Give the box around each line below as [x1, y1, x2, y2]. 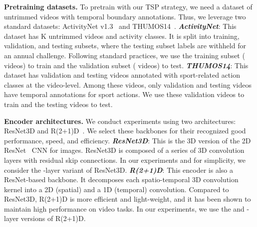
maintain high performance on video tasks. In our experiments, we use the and [4, 203, 245, 214]
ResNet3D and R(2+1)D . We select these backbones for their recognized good [4, 125, 246, 136]
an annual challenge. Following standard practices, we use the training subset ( [4, 50, 245, 60]
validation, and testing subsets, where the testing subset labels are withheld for [4, 40, 246, 51]
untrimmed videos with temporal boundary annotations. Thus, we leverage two [4, 11, 246, 21]
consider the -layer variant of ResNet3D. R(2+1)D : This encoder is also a [4, 164, 233, 175]
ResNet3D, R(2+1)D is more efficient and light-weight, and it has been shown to [4, 194, 251, 204]
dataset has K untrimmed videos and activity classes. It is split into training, [4, 30, 240, 41]
